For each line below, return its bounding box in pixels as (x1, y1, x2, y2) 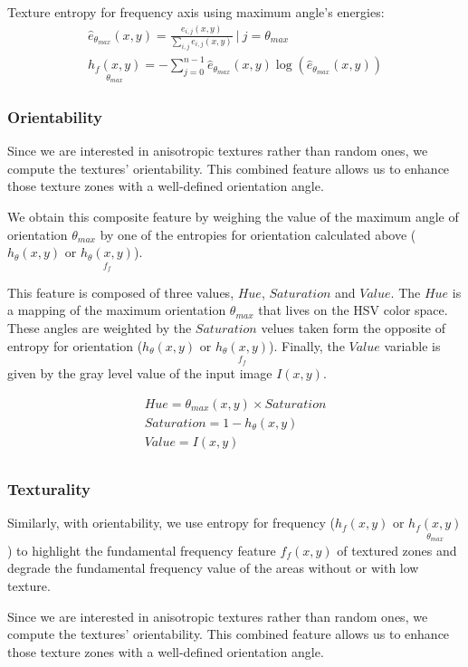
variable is (384, 336, 441, 355)
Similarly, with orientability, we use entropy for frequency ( (7, 513, 335, 532)
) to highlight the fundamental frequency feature (7, 540, 276, 559)
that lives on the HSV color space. (258, 300, 448, 319)
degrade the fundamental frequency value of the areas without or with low (7, 558, 419, 577)
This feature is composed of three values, (7, 282, 234, 301)
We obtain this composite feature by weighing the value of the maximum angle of (7, 206, 459, 225)
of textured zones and (337, 540, 457, 559)
